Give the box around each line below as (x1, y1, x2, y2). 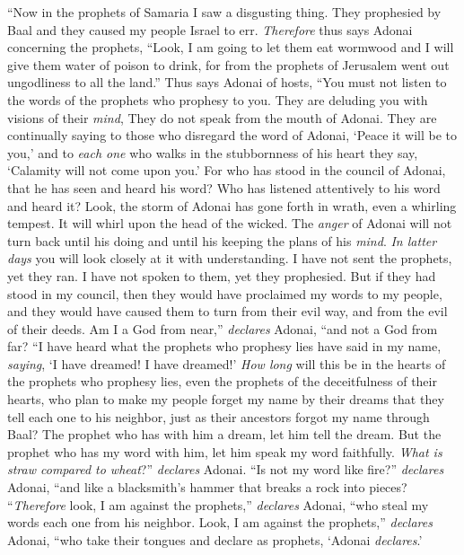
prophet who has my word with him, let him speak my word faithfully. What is (7, 442, 442, 461)
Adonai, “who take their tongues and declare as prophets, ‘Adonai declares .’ (7, 530, 423, 549)
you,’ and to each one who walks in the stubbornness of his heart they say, (7, 143, 418, 162)
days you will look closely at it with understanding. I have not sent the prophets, (7, 249, 452, 268)
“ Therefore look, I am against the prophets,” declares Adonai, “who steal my (7, 495, 429, 514)
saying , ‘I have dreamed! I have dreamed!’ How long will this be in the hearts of (7, 354, 446, 373)
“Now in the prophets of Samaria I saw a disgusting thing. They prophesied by (7, 3, 442, 21)
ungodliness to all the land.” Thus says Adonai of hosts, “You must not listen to (7, 73, 447, 92)
